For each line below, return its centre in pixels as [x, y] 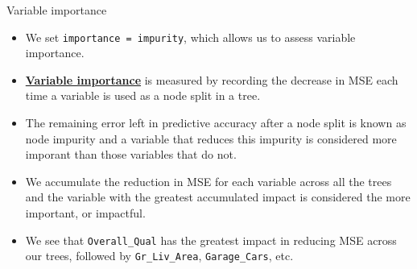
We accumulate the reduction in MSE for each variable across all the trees [208, 181]
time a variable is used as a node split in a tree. [143, 95]
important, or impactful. [85, 213]
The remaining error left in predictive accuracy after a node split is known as [216, 123]
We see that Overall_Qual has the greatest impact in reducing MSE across [211, 240]
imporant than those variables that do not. [131, 154]
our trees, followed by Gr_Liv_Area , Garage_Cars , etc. [159, 256]
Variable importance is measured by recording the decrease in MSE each [212, 79]
